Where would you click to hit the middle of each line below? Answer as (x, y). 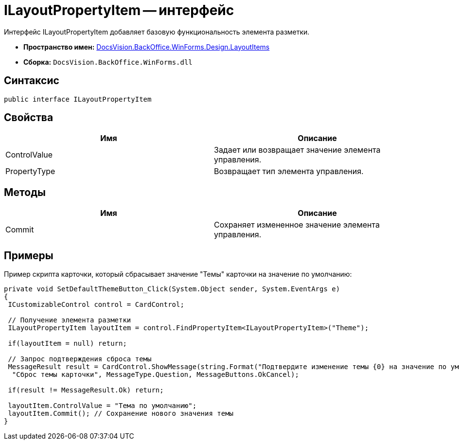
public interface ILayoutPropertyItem (78, 99)
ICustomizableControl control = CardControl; (96, 305)
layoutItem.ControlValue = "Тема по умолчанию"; (102, 406)
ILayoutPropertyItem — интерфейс (119, 10)
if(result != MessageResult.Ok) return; (86, 390)
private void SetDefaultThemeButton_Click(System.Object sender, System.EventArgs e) (172, 289)
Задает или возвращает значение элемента (297, 150)
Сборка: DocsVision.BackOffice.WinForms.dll (108, 62)
